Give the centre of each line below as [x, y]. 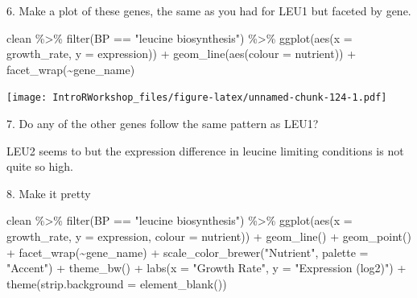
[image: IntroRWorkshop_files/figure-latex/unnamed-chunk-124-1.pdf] [197, 98]
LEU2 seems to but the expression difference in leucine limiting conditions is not [205, 150]
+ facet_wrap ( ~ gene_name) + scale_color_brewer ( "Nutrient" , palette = [188, 252]
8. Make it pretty [49, 193]
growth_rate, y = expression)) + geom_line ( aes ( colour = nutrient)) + [182, 54]
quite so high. [40, 166]
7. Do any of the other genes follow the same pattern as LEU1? [163, 124]
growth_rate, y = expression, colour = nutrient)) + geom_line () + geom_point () [209, 236]
